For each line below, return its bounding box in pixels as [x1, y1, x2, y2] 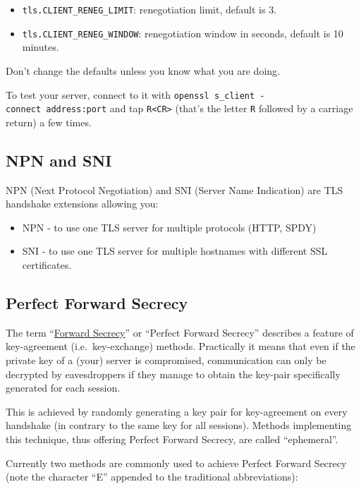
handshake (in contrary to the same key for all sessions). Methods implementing [6, 418, 352, 433]
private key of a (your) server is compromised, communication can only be [6, 352, 326, 367]
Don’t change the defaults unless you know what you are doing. [6, 63, 280, 78]
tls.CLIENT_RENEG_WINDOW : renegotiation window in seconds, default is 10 [22, 25, 343, 40]
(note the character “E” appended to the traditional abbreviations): [6, 469, 298, 484]
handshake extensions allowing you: [6, 196, 159, 211]
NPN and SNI [6, 149, 112, 171]
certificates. [22, 257, 72, 272]
